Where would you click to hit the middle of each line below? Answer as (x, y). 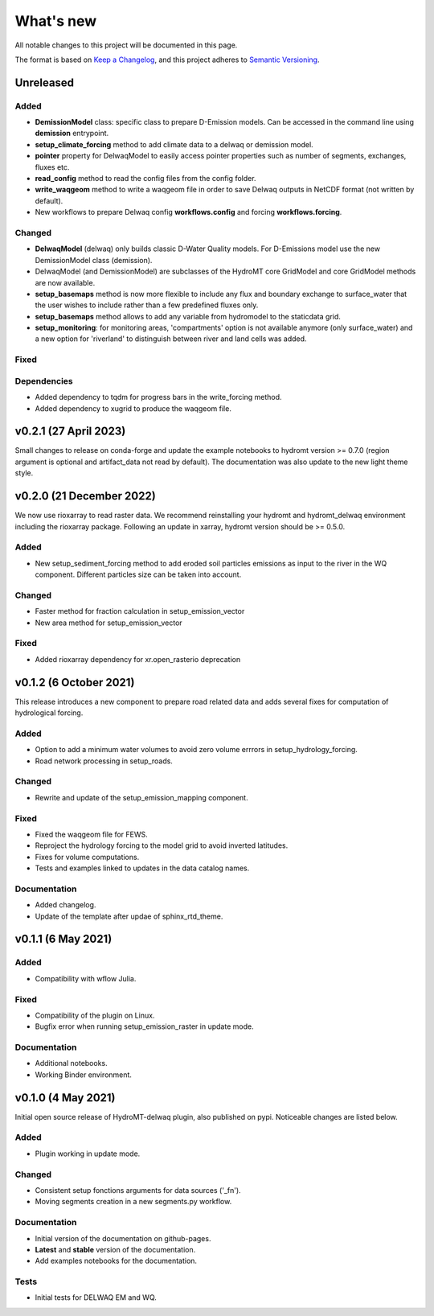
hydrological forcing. (49, 713)
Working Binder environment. (84, 1075)
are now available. (65, 282)
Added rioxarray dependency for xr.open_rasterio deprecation (138, 659)
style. (24, 473)
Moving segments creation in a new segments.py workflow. (133, 1202)
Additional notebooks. (71, 1063)
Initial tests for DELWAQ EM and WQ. (96, 1297)
